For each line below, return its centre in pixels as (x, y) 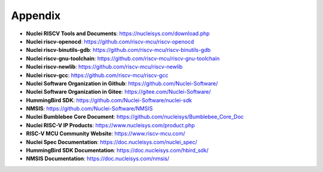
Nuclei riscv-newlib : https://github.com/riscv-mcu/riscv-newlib (104, 67)
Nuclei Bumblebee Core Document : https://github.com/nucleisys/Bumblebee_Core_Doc (135, 117)
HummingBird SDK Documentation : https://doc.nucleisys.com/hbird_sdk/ (117, 150)
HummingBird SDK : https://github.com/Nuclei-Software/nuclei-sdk (109, 100)
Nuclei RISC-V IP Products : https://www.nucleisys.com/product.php (110, 125)
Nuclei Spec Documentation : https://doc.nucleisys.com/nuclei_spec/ (112, 142)
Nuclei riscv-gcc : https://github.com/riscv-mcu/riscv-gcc (97, 75)
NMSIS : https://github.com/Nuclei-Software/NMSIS (89, 109)
